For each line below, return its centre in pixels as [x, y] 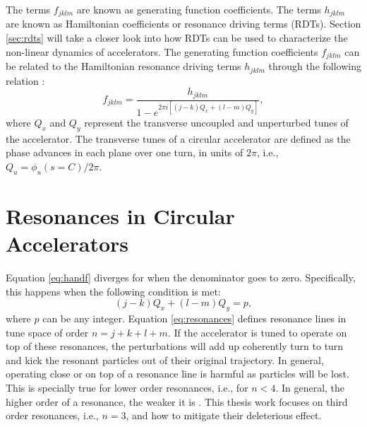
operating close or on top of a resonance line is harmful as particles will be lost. [178, 374]
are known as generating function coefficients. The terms [199, 9]
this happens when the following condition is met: [113, 291]
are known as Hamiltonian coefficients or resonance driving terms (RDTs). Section [183, 24]
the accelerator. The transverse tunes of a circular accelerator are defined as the [178, 138]
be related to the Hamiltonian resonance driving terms [124, 66]
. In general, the [310, 388]
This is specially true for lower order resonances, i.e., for [127, 388]
